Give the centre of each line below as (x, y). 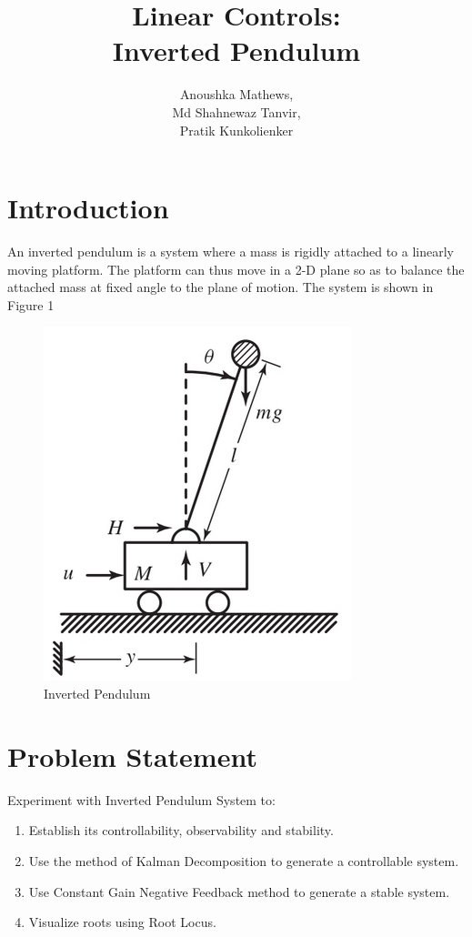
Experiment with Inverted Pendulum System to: (141, 799)
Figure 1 (31, 304)
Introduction (88, 208)
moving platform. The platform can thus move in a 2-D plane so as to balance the (236, 269)
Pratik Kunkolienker (236, 130)
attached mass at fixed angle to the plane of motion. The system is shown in (221, 287)
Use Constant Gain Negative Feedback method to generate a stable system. (239, 891)
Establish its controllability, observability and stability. (181, 830)
